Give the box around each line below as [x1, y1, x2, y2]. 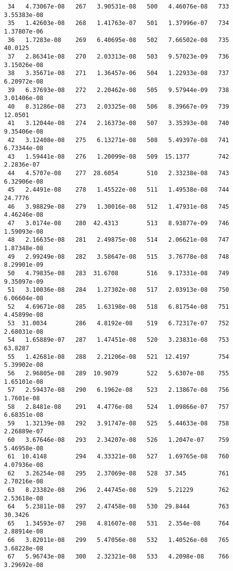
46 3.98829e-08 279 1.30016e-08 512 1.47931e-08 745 [7, 203, 230, 210]
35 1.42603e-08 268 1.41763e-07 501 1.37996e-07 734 [7, 20, 230, 27]
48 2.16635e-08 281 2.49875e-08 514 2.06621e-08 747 [7, 236, 230, 244]
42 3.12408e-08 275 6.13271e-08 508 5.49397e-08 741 [7, 136, 230, 144]
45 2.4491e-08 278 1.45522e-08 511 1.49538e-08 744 [7, 186, 230, 194]
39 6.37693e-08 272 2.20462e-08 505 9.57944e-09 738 [7, 86, 230, 94]
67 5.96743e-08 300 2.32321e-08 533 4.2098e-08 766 [7, 553, 230, 560]
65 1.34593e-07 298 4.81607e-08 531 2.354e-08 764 [7, 519, 230, 527]
